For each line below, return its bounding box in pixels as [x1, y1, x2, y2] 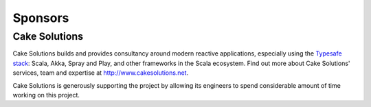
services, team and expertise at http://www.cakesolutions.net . [12, 69, 189, 77]
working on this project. [12, 91, 80, 99]
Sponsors [12, 10, 69, 25]
